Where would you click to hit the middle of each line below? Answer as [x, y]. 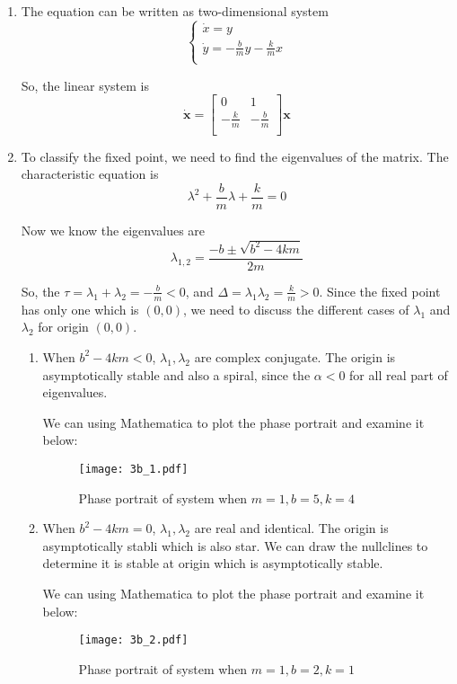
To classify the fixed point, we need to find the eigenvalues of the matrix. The [235, 156]
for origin [63, 327]
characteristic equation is [90, 174]
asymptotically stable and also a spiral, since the [176, 374]
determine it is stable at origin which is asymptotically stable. [213, 563]
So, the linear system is [85, 85]
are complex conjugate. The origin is [295, 356]
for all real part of [399, 374]
